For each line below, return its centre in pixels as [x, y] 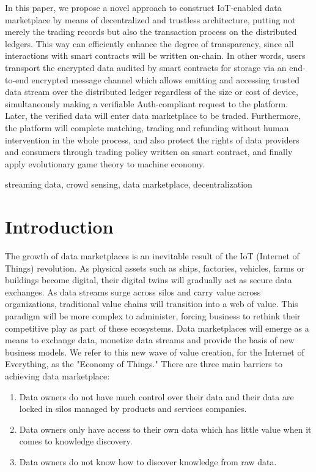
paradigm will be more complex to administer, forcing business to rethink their [153, 316]
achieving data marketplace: [57, 375]
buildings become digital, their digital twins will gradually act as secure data [149, 280]
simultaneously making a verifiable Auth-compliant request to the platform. [147, 103]
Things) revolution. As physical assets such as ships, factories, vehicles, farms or [155, 268]
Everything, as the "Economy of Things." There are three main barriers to [144, 364]
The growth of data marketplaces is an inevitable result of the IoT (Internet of [152, 256]
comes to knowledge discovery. [76, 441]
